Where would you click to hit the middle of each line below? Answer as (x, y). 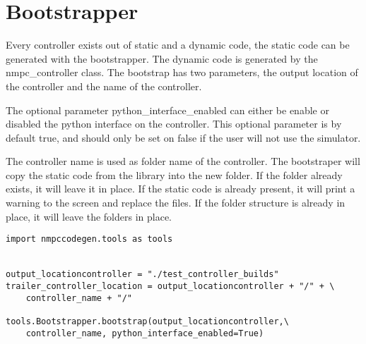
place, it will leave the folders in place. (89, 216)
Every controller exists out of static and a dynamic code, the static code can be (178, 45)
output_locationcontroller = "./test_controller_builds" (142, 275)
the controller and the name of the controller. (104, 86)
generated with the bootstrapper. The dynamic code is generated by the (162, 58)
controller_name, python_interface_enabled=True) (145, 333)
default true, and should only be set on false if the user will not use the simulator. (183, 137)
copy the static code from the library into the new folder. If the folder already (174, 174)
